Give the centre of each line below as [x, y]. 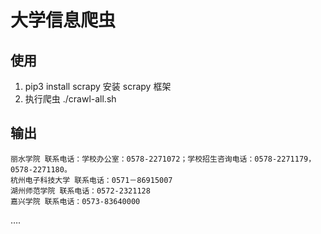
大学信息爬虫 [63, 20]
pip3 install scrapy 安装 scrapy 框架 [98, 86]
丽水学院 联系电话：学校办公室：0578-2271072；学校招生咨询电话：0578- [144, 159]
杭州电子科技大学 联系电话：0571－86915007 [91, 180]
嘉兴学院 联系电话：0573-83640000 [75, 201]
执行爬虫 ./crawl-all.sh [70, 99]
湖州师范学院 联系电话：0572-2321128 [80, 191]
